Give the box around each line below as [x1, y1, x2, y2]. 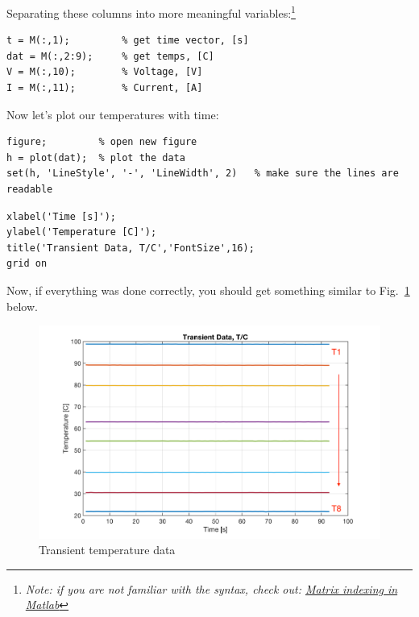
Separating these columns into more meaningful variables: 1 [6, 2, 296, 21]
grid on [6, 258, 48, 270]
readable [6, 184, 53, 195]
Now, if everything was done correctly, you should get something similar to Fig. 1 [6, 281, 410, 298]
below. [6, 297, 38, 314]
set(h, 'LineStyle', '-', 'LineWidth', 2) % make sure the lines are [6, 168, 399, 180]
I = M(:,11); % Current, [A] [6, 82, 203, 94]
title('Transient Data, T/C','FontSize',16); [6, 242, 255, 254]
